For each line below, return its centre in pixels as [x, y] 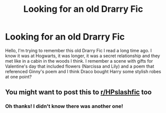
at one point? [19, 76]
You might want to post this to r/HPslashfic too [79, 92]
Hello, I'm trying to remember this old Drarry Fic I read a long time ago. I [79, 50]
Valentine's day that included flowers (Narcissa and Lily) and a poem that [80, 66]
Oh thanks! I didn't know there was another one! [64, 106]
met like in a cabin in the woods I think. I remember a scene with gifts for [79, 61]
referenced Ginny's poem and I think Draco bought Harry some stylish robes [83, 71]
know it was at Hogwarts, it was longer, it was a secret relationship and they [83, 56]
